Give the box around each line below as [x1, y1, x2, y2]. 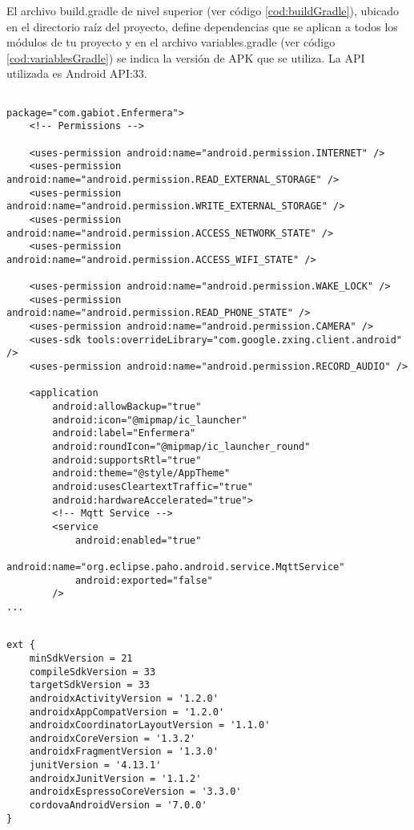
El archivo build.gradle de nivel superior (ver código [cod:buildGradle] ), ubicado [6, 2, 399, 18]
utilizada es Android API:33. [6, 65, 147, 82]
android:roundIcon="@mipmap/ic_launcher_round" [52, 441, 311, 453]
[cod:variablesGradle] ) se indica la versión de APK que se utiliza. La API [6, 49, 365, 66]
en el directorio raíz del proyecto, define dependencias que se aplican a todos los [6, 18, 398, 34]
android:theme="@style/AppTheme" [52, 468, 231, 480]
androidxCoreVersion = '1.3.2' [29, 732, 196, 744]
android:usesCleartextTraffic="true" [52, 481, 253, 492]
